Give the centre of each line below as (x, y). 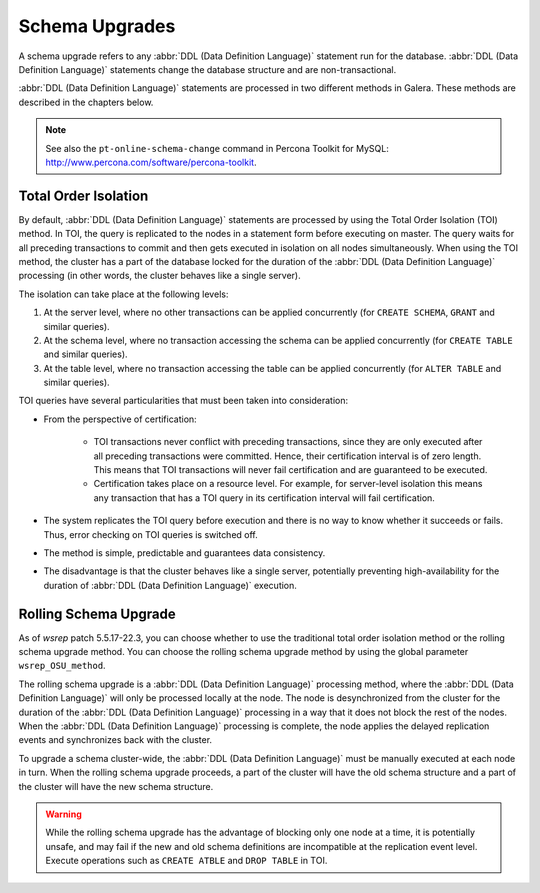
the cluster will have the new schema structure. (116, 786)
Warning (63, 814)
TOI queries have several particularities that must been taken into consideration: (183, 401)
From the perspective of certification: (120, 419)
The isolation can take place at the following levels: (123, 294)
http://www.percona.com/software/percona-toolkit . (151, 162)
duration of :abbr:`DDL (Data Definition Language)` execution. (170, 585)
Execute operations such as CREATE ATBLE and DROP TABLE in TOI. (186, 861)
